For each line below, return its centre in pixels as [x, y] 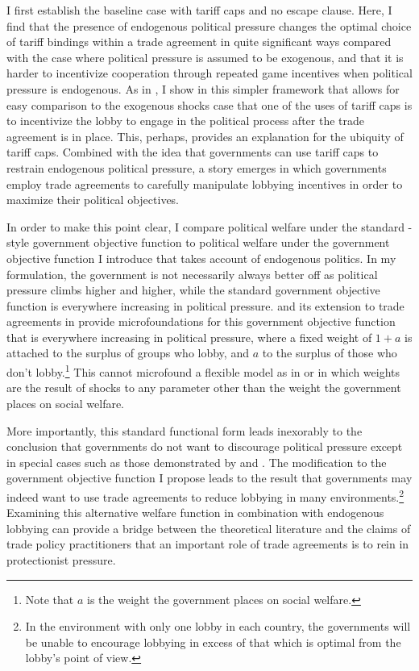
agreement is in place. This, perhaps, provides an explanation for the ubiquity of [205, 136]
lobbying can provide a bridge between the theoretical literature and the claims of [209, 528]
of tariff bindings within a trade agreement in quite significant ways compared [199, 42]
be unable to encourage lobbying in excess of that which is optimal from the [213, 642]
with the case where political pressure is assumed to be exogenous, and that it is [205, 57]
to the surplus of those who [330, 353]
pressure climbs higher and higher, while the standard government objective [193, 290]
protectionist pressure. [61, 559]
